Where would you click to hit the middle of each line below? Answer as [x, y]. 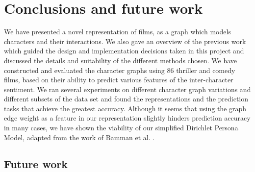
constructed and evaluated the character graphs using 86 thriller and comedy [120, 70]
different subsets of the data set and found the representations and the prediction [126, 99]
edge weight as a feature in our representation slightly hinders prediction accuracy [127, 118]
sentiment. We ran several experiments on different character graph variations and [127, 89]
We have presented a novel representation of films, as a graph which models [117, 32]
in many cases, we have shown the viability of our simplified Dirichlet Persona [121, 128]
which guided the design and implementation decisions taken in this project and [124, 51]
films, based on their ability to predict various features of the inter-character [119, 80]
